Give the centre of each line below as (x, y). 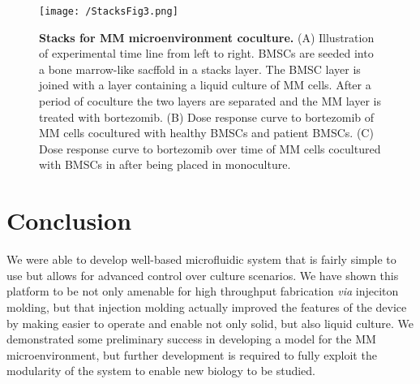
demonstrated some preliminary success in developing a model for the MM (191, 339)
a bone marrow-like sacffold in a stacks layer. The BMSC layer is (200, 69)
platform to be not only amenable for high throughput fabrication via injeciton (203, 291)
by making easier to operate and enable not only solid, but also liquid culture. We (210, 323)
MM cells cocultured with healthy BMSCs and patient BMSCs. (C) (206, 133)
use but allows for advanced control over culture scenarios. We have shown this (203, 275)
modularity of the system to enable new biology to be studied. (161, 371)
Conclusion (69, 220)
